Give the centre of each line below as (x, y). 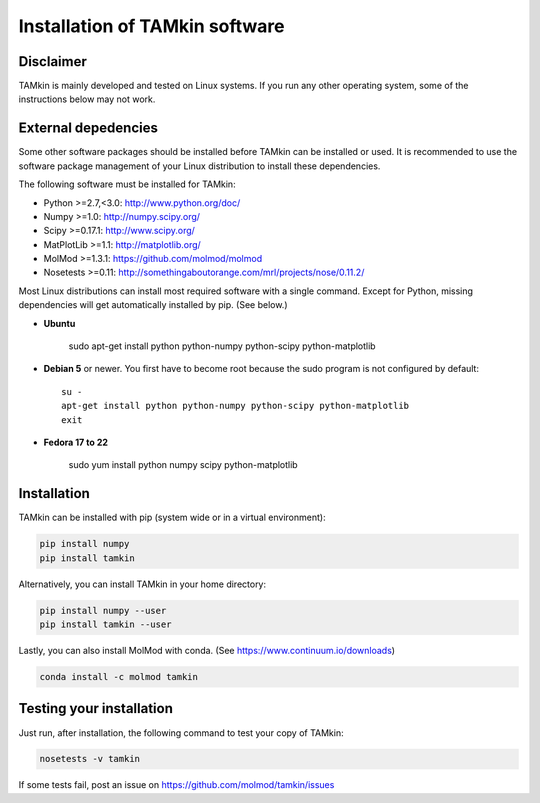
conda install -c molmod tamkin (119, 676)
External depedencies (88, 128)
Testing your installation (96, 708)
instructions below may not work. (87, 99)
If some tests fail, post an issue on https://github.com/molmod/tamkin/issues (176, 785)
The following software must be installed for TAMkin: (127, 184)
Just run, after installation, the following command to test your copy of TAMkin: (181, 732)
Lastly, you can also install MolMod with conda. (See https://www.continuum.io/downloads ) (206, 651)
